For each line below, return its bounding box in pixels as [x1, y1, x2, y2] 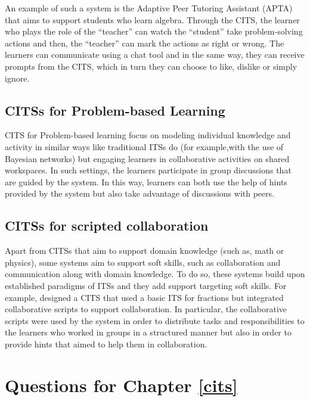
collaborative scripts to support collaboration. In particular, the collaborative [5, 303, 287, 315]
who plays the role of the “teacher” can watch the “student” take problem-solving [5, 25, 303, 38]
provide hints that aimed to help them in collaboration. [5, 337, 207, 350]
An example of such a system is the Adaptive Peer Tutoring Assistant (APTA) [5, 2, 293, 14]
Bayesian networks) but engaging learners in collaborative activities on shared [5, 152, 290, 164]
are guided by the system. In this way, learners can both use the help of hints [5, 175, 287, 188]
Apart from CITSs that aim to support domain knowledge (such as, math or [5, 244, 284, 257]
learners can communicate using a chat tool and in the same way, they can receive [5, 48, 305, 61]
